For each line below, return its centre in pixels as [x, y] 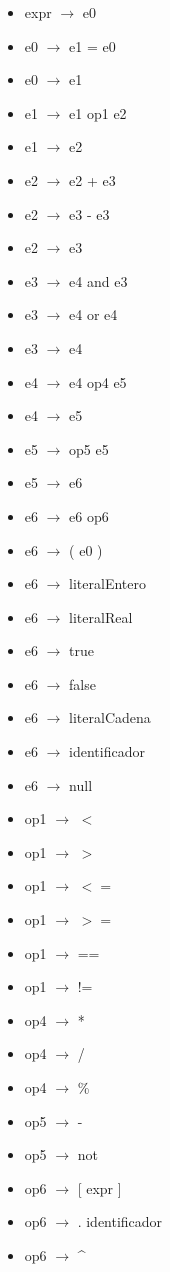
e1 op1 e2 [98, 112]
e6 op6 [89, 515]
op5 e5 [89, 448]
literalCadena [110, 717]
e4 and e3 [98, 280]
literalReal [101, 616]
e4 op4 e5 [98, 381]
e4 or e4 [93, 314]
